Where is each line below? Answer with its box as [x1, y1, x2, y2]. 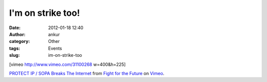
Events [48, 45, 62, 51]
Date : [9, 25, 21, 31]
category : [9, 39, 30, 44]
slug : [9, 52, 20, 58]
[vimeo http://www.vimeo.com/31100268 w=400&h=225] [9, 61, 126, 67]
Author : [9, 31, 26, 37]
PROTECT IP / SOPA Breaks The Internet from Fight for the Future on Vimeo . [9, 70, 165, 76]
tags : [9, 45, 20, 51]
